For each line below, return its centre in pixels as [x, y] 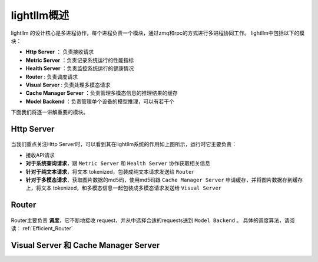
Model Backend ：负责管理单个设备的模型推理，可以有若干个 [100, 101]
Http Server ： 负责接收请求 [60, 52]
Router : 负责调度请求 [52, 77]
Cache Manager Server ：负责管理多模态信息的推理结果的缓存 [102, 93]
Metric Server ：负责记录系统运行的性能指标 [80, 60]
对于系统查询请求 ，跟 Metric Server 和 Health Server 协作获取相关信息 [118, 163]
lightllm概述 [40, 15]
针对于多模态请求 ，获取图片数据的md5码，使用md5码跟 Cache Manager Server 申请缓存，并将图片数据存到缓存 [164, 180]
